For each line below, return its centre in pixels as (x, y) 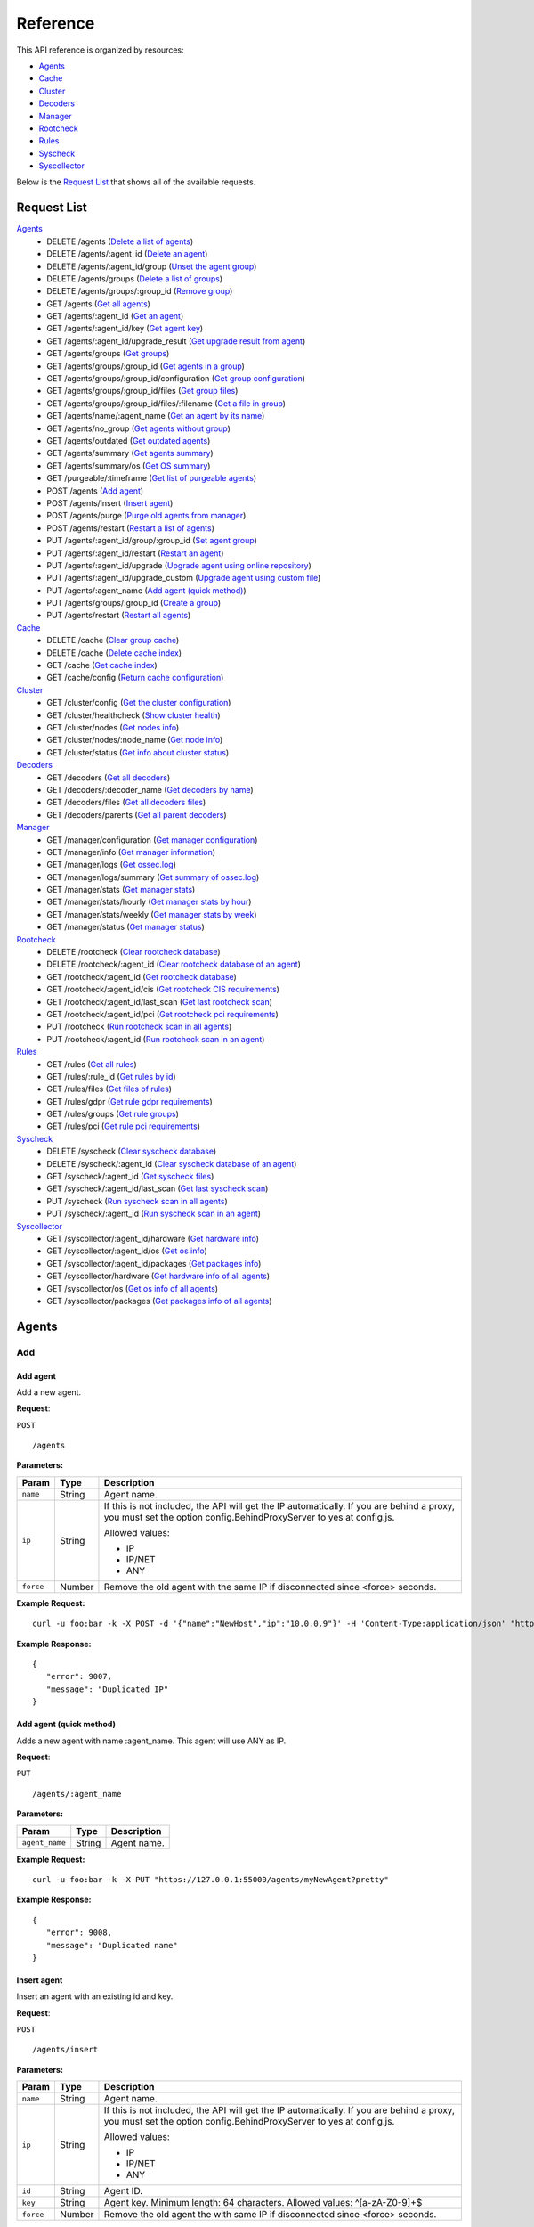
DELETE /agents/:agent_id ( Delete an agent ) (127, 254)
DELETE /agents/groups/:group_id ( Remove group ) (140, 291)
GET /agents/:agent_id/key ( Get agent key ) (125, 329)
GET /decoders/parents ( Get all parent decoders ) (137, 814)
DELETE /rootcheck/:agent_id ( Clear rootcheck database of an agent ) (174, 964)
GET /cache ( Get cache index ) (102, 665)
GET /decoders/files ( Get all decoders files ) (126, 803)
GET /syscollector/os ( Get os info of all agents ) (132, 1288)
